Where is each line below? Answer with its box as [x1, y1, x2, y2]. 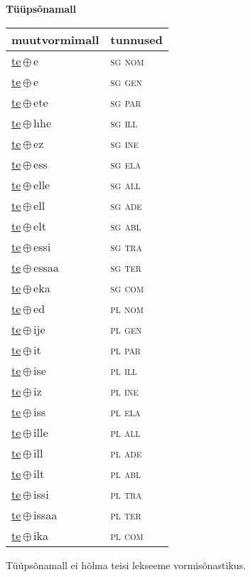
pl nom [110, 300, 144, 317]
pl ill [110, 361, 137, 379]
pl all [110, 423, 141, 440]
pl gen [110, 320, 142, 337]
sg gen [110, 73, 142, 90]
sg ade [110, 196, 142, 213]
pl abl [110, 465, 141, 482]
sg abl [110, 217, 141, 234]
